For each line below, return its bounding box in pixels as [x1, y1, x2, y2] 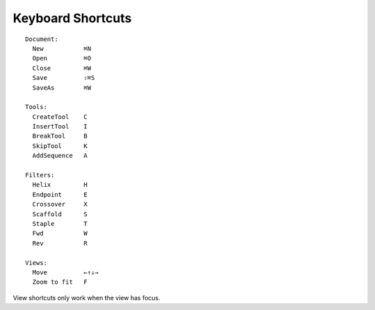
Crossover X [32, 200, 88, 209]
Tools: [25, 103, 48, 111]
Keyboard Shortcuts [12, 10, 132, 26]
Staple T [32, 220, 88, 227]
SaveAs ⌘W [32, 83, 92, 92]
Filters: [25, 171, 55, 179]
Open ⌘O [32, 54, 92, 63]
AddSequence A [32, 152, 88, 160]
